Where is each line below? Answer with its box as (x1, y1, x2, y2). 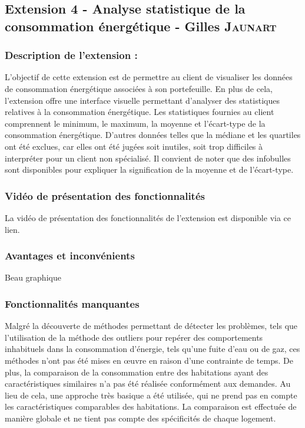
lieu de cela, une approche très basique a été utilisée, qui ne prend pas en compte (5, 389, 297, 401)
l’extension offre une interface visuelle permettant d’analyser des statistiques (5, 94, 280, 106)
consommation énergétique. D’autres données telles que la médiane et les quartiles (5, 129, 301, 141)
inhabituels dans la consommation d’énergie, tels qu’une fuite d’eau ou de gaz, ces (5, 343, 300, 355)
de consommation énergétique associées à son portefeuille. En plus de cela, (5, 82, 273, 94)
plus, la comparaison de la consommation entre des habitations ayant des (5, 366, 268, 378)
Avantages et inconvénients (5, 248, 135, 263)
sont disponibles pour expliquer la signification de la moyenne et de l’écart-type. (5, 163, 294, 176)
